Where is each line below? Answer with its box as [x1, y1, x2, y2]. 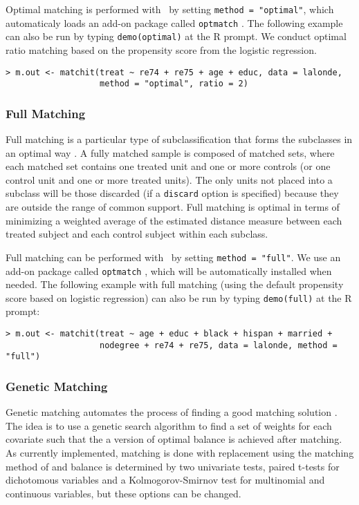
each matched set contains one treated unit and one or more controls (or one [6, 159, 331, 173]
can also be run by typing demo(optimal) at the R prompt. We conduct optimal [6, 29, 347, 44]
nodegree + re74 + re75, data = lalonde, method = [100, 340, 338, 350]
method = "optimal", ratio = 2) [100, 79, 248, 89]
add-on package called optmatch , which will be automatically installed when [6, 263, 332, 278]
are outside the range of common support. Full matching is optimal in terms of [6, 200, 340, 214]
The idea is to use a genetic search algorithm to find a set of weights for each [6, 418, 332, 432]
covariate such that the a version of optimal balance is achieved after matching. [6, 432, 342, 446]
